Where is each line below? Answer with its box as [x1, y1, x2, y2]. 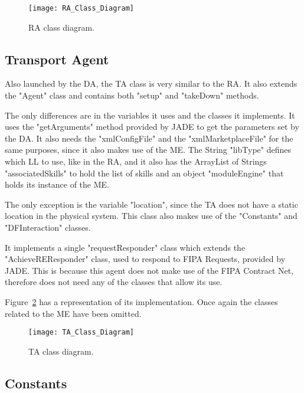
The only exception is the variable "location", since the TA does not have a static [5, 198, 298, 210]
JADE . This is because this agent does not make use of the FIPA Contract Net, [5, 264, 294, 276]
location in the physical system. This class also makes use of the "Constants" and [5, 209, 298, 222]
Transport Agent [5, 50, 109, 68]
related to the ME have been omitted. [5, 307, 142, 319]
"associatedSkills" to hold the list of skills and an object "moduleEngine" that [5, 166, 284, 179]
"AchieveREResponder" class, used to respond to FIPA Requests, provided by [5, 253, 286, 265]
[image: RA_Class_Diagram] [28, 4, 134, 12]
